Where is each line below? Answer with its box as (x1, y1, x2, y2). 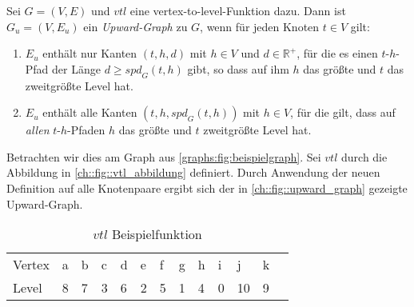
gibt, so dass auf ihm (187, 60, 289, 77)
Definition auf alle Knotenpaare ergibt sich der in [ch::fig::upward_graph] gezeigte (6, 179, 408, 196)
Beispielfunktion (111, 225, 202, 244)
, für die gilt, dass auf (290, 104, 396, 121)
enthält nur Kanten (42, 45, 137, 62)
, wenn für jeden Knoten (200, 18, 320, 34)
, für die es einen (297, 45, 378, 62)
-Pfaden (67, 122, 105, 138)
